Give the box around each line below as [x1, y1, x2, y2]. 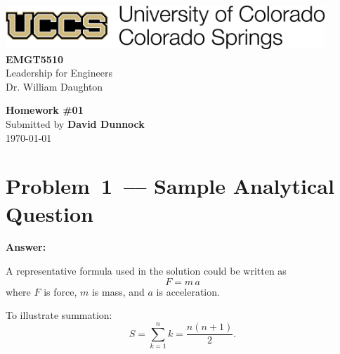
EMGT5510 [6, 51, 63, 66]
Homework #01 [6, 103, 84, 117]
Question [6, 199, 93, 228]
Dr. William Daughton [6, 79, 103, 93]
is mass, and [91, 284, 145, 299]
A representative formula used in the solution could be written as [6, 263, 287, 278]
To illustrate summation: [6, 308, 112, 322]
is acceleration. [156, 284, 220, 299]
